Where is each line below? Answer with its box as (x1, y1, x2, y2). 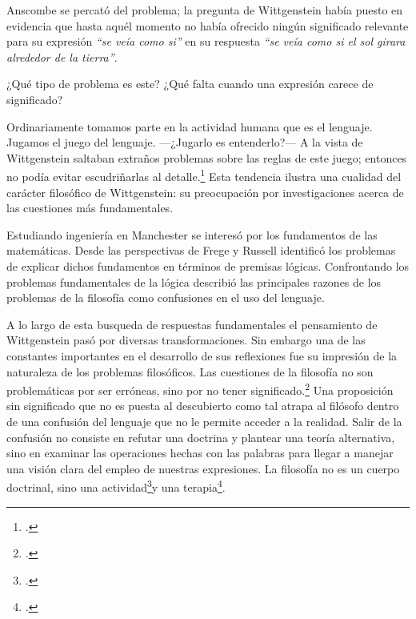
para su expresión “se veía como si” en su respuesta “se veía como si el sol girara (6, 33, 406, 50)
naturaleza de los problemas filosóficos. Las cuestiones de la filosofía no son (6, 363, 374, 380)
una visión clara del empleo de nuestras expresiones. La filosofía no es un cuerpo (6, 460, 400, 476)
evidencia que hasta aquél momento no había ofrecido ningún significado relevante (6, 17, 409, 34)
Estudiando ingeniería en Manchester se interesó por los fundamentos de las (6, 226, 378, 243)
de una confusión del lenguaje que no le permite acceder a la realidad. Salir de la (6, 412, 402, 429)
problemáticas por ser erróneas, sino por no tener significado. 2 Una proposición (6, 380, 394, 398)
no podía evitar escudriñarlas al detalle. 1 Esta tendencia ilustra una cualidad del (6, 166, 402, 184)
